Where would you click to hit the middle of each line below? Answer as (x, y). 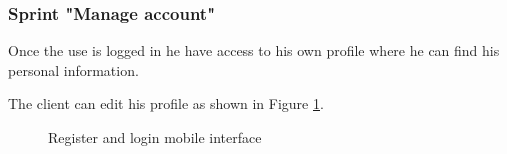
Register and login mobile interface (155, 137)
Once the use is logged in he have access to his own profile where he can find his (254, 50)
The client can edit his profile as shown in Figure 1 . (166, 103)
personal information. (73, 69)
